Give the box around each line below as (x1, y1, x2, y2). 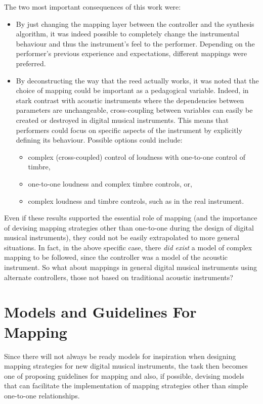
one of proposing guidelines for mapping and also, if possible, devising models (4, 370, 244, 381)
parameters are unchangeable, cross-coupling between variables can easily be (16, 105, 253, 115)
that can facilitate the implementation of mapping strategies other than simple (4, 380, 248, 391)
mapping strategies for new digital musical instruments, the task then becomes (4, 361, 248, 371)
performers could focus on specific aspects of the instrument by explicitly (16, 124, 242, 135)
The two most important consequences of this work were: (4, 2, 181, 12)
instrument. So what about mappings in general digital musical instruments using (4, 262, 257, 273)
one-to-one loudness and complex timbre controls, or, (28, 178, 192, 189)
